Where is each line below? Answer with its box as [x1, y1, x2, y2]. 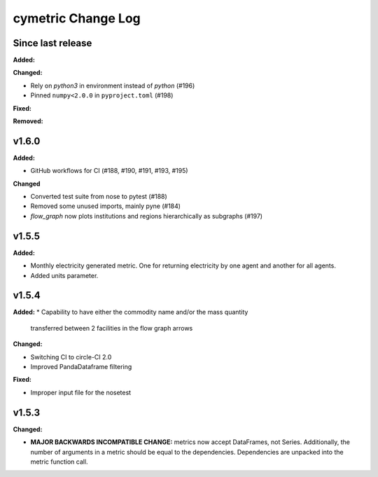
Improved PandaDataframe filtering [30, 363, 132, 371]
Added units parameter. [30, 271, 99, 279]
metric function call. [30, 457, 88, 466]
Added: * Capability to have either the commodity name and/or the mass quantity [13, 308, 248, 317]
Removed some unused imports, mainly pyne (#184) [30, 202, 181, 210]
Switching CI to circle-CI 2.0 [30, 352, 112, 361]
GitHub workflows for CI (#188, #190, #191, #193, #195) [30, 167, 188, 175]
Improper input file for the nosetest [30, 388, 132, 396]
